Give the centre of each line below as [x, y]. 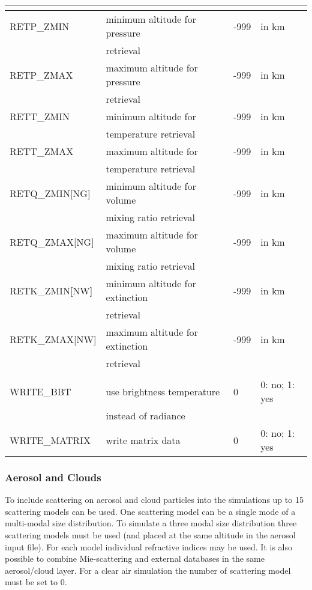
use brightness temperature [163, 391]
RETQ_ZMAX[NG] [52, 242]
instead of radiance [145, 415]
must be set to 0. [36, 582]
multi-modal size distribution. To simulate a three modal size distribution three [151, 523]
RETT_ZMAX [42, 151]
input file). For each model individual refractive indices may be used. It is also [148, 546]
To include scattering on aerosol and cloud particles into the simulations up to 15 [154, 500]
